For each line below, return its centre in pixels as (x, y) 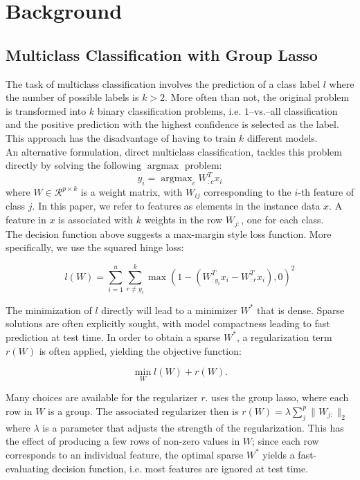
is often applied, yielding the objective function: (140, 350)
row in (19, 410)
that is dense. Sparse (301, 310)
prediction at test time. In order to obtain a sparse (113, 336)
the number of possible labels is (72, 97)
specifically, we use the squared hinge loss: (95, 247)
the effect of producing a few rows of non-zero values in (123, 441)
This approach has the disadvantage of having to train (121, 137)
